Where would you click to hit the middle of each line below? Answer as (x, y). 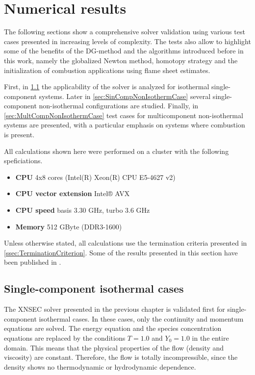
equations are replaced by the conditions (65, 337)
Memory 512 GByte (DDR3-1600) (69, 226)
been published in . (33, 262)
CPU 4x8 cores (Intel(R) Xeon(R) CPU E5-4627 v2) (95, 177)
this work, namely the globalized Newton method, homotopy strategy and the (121, 60)
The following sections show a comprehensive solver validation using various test (125, 32)
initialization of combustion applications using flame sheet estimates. (107, 70)
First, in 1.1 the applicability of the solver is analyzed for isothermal (107, 87)
